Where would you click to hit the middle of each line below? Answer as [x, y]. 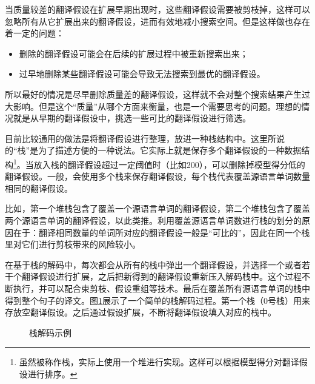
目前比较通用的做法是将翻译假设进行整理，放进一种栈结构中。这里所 [141, 138]
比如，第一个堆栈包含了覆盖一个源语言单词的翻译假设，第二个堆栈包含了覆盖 [157, 208]
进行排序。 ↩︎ [52, 373]
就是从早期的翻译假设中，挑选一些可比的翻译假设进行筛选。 [132, 118]
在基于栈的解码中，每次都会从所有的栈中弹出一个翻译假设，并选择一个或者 [153, 264]
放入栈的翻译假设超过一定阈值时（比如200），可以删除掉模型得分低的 [169, 164]
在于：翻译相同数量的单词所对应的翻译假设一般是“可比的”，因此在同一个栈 [161, 232]
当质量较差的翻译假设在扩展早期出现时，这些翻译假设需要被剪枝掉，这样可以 [157, 9]
